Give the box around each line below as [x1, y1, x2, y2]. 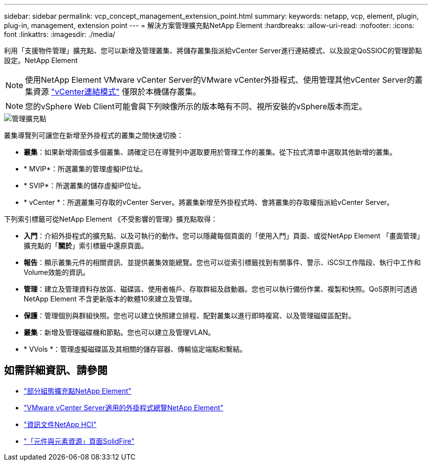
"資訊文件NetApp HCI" [24, 420, 97, 429]
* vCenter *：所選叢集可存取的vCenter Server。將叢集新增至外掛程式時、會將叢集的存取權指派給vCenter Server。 [24, 198, 394, 206]
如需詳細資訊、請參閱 [4, 364, 108, 377]
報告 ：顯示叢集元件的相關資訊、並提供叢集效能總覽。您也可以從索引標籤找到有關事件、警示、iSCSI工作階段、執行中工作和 [24, 258, 421, 266]
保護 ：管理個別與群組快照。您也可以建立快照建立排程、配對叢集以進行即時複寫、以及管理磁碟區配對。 [24, 311, 355, 320]
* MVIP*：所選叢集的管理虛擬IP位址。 [24, 165, 147, 173]
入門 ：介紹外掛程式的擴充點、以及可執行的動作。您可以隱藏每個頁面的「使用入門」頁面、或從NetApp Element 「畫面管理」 [24, 232, 424, 240]
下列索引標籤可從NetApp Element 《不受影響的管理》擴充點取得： [4, 215, 218, 223]
